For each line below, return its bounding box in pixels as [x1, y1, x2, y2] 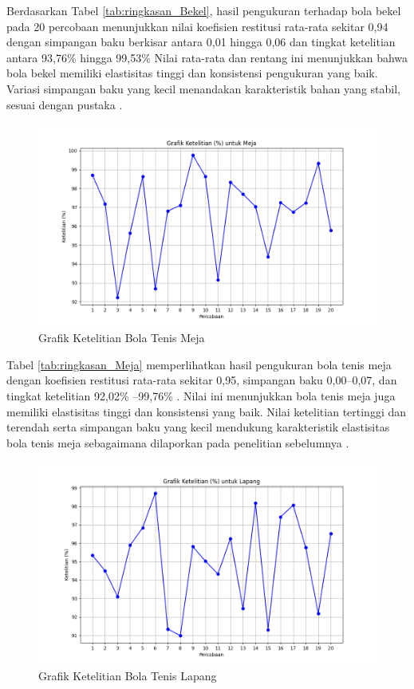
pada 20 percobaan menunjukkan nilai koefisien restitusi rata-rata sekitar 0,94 [6, 18, 388, 34]
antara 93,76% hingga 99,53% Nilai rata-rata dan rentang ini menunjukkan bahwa [6, 49, 408, 65]
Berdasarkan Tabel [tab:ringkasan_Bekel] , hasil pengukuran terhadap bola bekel [6, 2, 401, 18]
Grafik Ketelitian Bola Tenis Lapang [38, 667, 217, 684]
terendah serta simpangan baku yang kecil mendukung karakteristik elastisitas [6, 419, 390, 435]
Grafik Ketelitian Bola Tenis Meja [38, 329, 205, 346]
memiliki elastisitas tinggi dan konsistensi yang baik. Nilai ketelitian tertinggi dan [6, 403, 407, 419]
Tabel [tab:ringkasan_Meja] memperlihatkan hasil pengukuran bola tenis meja [6, 356, 392, 372]
